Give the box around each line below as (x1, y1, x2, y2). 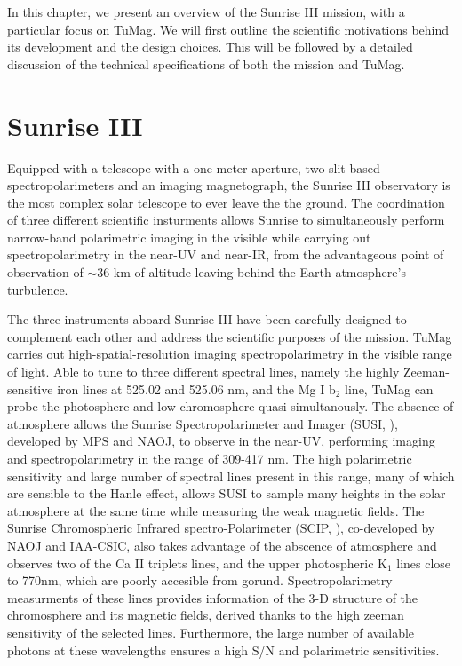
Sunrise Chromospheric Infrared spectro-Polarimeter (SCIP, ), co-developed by (7, 519, 435, 537)
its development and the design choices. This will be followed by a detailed (7, 37, 413, 56)
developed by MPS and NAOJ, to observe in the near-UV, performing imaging (7, 432, 435, 450)
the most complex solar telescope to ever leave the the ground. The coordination (7, 193, 445, 211)
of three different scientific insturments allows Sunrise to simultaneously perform (7, 210, 445, 229)
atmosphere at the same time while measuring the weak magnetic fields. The (7, 501, 425, 519)
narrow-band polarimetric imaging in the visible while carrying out (7, 227, 371, 246)
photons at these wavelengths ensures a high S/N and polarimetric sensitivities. (7, 640, 440, 659)
